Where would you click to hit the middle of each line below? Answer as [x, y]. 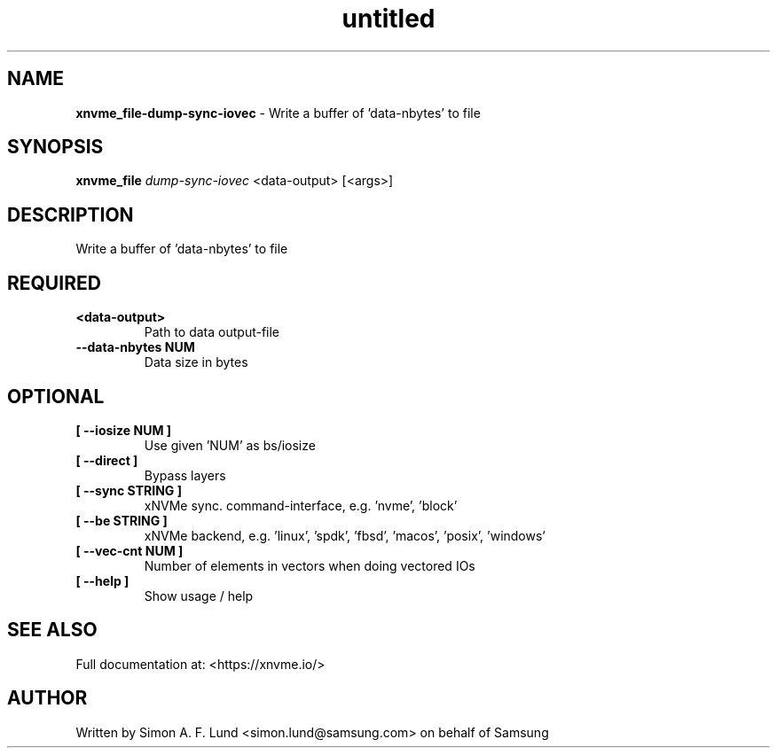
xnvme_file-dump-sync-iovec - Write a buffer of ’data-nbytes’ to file [278, 113]
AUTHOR [47, 698]
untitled [388, 19]
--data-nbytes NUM [135, 347]
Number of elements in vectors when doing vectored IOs [310, 565]
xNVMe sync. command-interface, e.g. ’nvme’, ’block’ [301, 505]
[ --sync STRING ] [129, 490]
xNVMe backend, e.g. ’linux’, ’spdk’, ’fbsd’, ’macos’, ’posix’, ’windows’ [345, 535]
